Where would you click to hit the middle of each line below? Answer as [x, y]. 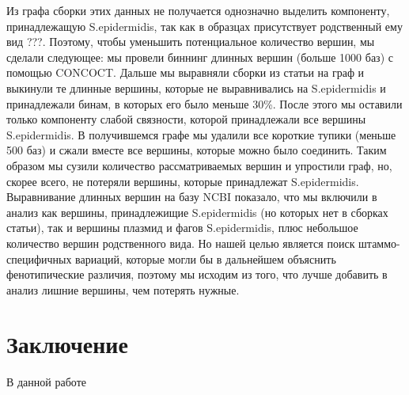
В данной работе [46, 382]
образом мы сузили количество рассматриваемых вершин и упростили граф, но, [199, 165]
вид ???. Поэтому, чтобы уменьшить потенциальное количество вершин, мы [191, 42]
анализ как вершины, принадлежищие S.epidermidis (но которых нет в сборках [197, 212]
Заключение [67, 344]
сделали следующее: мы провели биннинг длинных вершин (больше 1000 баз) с [200, 57]
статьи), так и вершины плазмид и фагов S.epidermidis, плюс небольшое [182, 228]
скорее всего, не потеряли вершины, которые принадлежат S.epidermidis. [183, 181]
